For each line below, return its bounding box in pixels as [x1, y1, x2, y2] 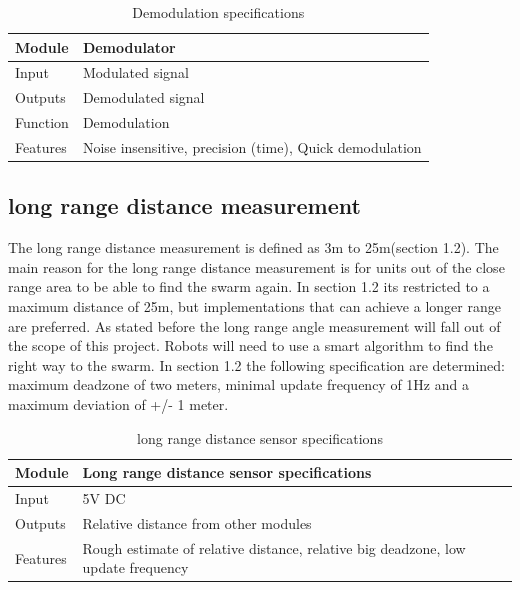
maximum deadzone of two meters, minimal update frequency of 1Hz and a [8, 374, 469, 395]
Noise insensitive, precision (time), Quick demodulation [82, 136, 422, 157]
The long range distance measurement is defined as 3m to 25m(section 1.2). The [8, 237, 499, 258]
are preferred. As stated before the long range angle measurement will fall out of [8, 315, 501, 336]
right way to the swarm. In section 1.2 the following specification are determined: [8, 354, 505, 375]
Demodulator [82, 36, 176, 57]
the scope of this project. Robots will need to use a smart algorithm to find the [8, 335, 493, 356]
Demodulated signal [82, 87, 205, 108]
